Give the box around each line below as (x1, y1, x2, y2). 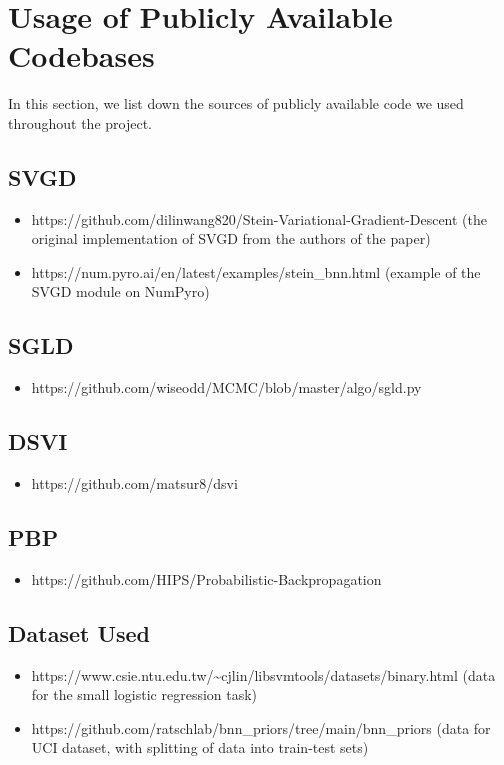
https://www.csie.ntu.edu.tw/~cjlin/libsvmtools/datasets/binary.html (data (31, 664, 496, 685)
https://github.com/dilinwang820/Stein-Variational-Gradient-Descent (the (31, 208, 487, 229)
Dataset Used (8, 617, 151, 648)
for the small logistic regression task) (31, 684, 258, 705)
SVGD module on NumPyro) (31, 281, 210, 302)
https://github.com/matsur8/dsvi (31, 473, 238, 494)
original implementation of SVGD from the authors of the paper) (31, 228, 431, 249)
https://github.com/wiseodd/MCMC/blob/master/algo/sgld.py (31, 377, 422, 398)
